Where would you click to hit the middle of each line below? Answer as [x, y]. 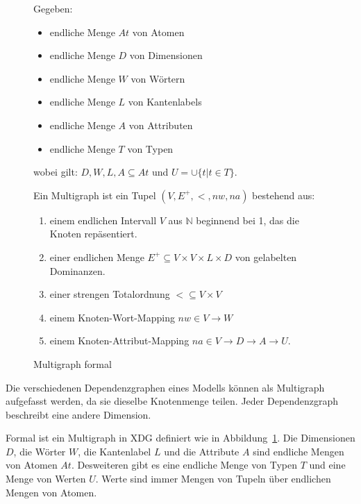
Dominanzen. [77, 270]
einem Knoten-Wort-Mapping [112, 317]
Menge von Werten [46, 479]
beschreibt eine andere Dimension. [78, 414]
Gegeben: [53, 8]
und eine [327, 465]
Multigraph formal [73, 363]
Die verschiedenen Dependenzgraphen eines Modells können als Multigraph [165, 387]
